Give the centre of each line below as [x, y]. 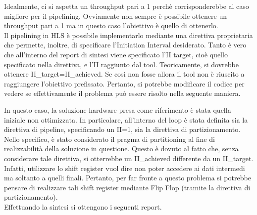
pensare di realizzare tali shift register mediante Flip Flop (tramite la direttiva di [127, 187]
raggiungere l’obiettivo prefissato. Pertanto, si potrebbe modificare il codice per [124, 83]
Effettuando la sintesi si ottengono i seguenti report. [83, 206]
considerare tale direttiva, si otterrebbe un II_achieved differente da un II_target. [129, 158]
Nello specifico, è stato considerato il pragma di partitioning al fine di [109, 139]
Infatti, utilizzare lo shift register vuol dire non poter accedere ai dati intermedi [125, 168]
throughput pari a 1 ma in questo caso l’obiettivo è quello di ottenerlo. [111, 25]
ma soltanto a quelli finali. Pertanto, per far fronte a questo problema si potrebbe [128, 178]
